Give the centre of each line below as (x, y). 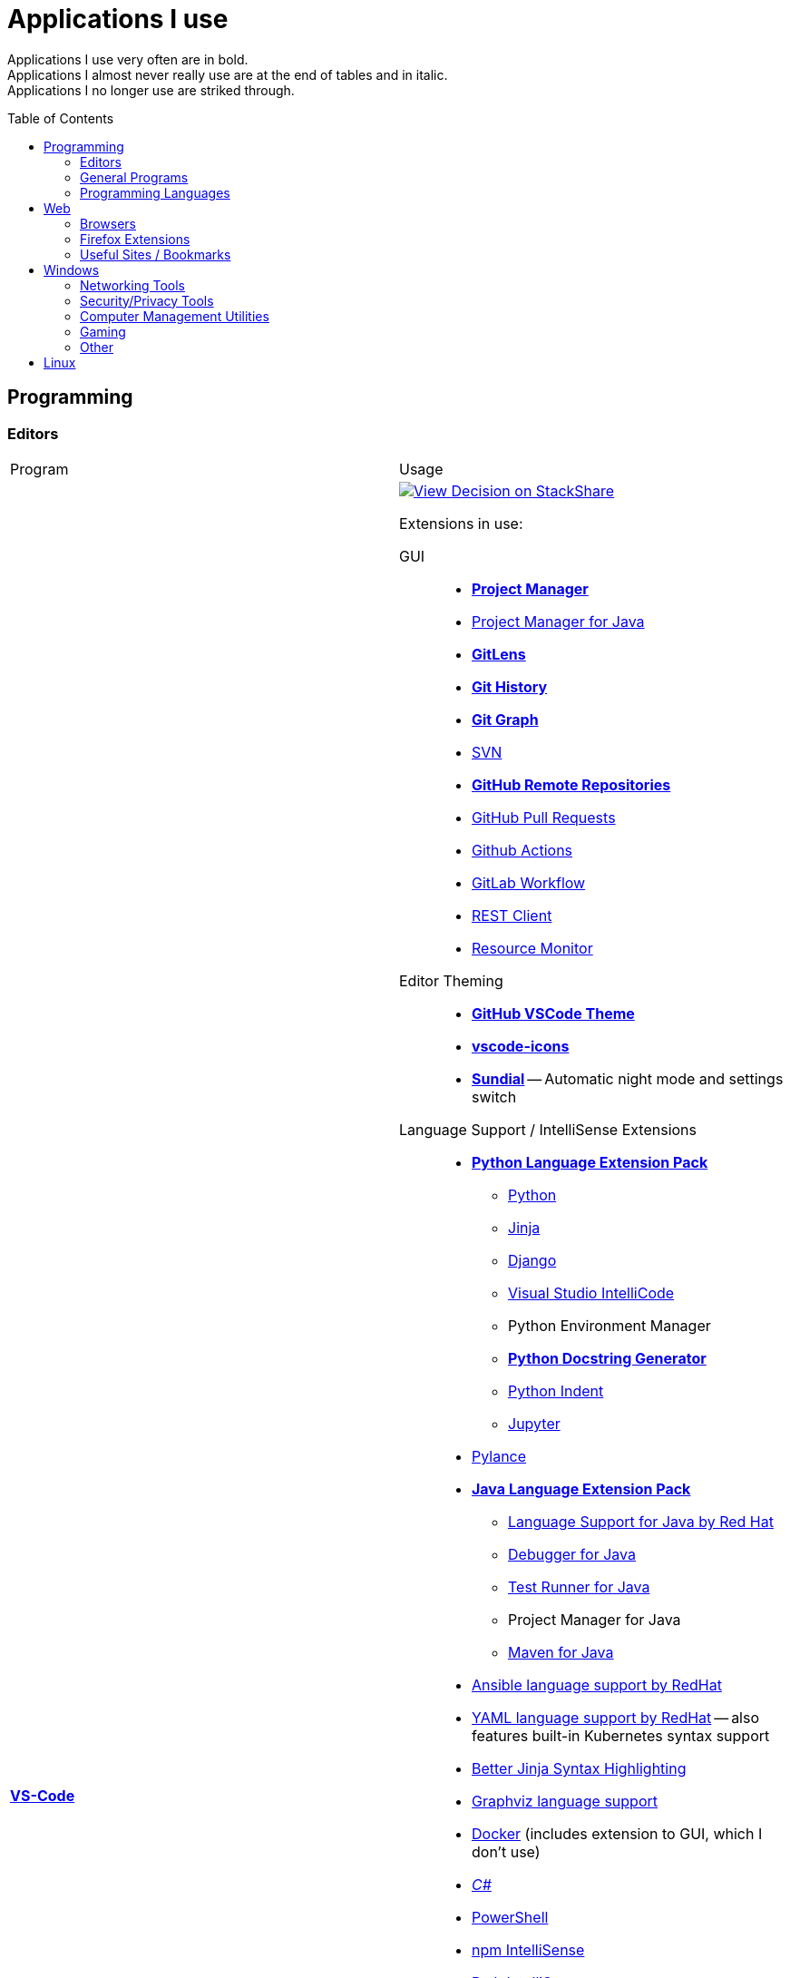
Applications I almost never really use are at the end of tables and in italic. (228, 74)
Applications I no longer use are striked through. (151, 90)
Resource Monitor (532, 948)
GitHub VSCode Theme (553, 1013)
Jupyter (534, 1423)
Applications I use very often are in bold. (128, 59)
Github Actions (522, 850)
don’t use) (506, 1851)
